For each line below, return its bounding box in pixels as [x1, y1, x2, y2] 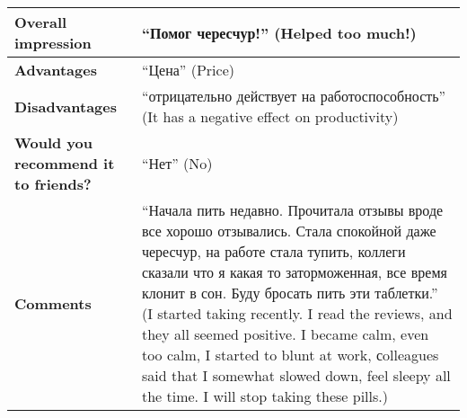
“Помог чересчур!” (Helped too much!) [141, 22, 417, 43]
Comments [14, 292, 92, 314]
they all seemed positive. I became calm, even [141, 324, 429, 344]
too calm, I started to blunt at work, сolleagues [141, 344, 439, 365]
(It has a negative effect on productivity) [141, 106, 399, 127]
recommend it [14, 153, 115, 173]
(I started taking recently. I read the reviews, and [141, 303, 453, 324]
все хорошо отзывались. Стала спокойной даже [141, 220, 436, 241]
